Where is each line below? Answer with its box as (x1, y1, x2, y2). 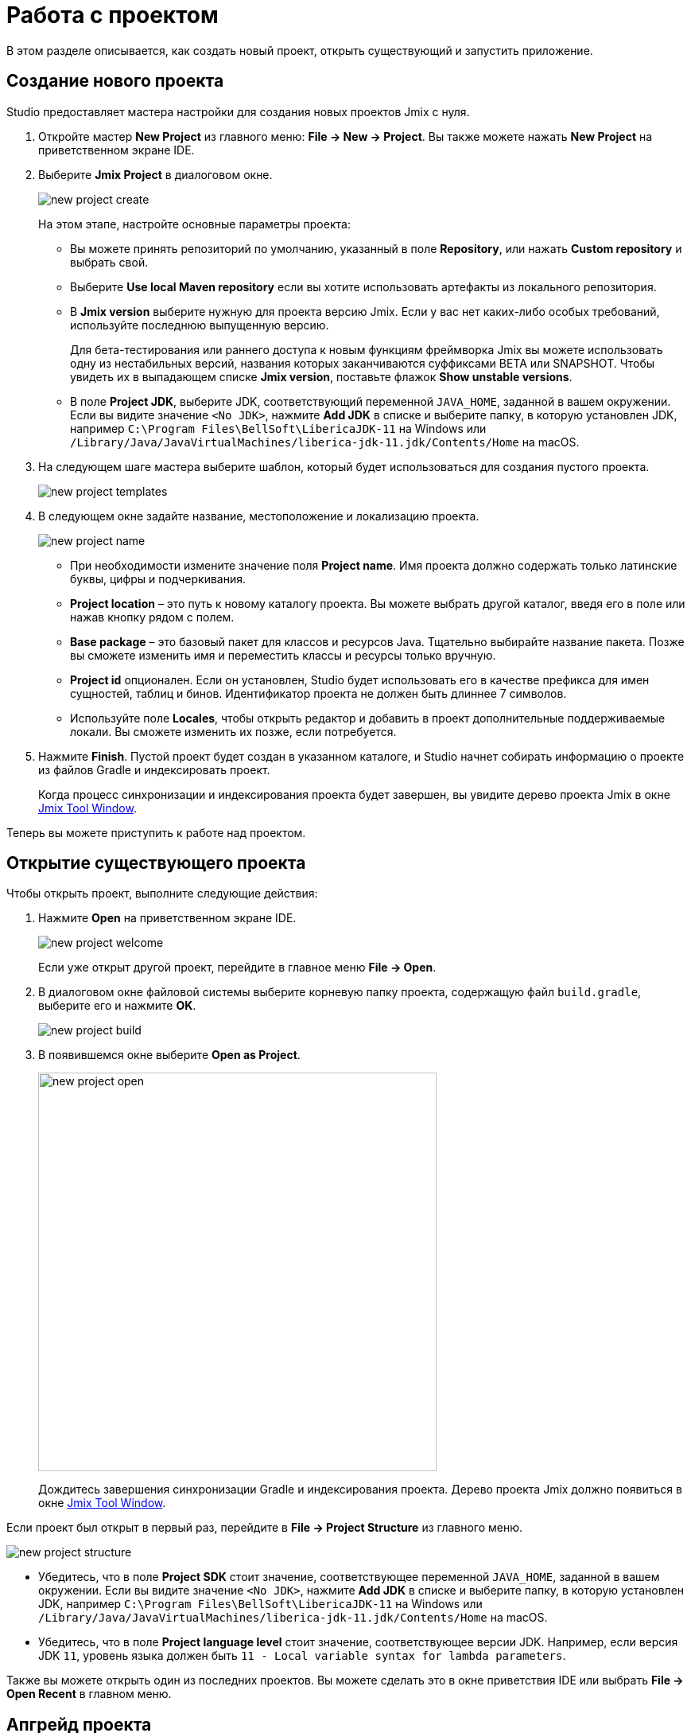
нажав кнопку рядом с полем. (70, 609, 235, 624)
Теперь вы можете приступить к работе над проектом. (6, 825, 306, 839)
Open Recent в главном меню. (6, 1687, 172, 1701)
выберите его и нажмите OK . (38, 999, 196, 1013)
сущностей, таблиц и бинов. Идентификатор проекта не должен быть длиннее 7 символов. (70, 686, 567, 700)
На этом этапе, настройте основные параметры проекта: (38, 216, 351, 231)
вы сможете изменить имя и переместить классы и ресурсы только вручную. (70, 648, 496, 662)
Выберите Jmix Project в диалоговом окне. (38, 167, 273, 181)
